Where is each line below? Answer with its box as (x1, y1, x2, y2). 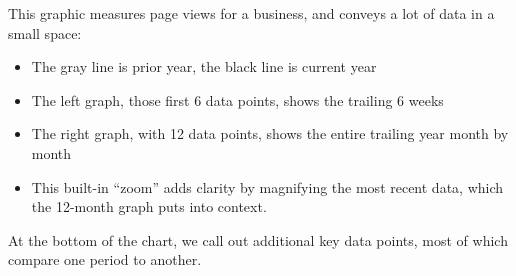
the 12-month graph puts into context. (31, 196, 267, 217)
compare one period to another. (8, 249, 202, 270)
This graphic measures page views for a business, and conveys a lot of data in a (8, 3, 495, 23)
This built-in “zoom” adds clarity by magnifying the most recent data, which (31, 176, 504, 197)
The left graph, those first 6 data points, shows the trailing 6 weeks (31, 89, 444, 110)
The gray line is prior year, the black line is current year (31, 56, 377, 77)
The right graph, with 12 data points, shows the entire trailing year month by (31, 123, 509, 144)
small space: (8, 22, 82, 43)
